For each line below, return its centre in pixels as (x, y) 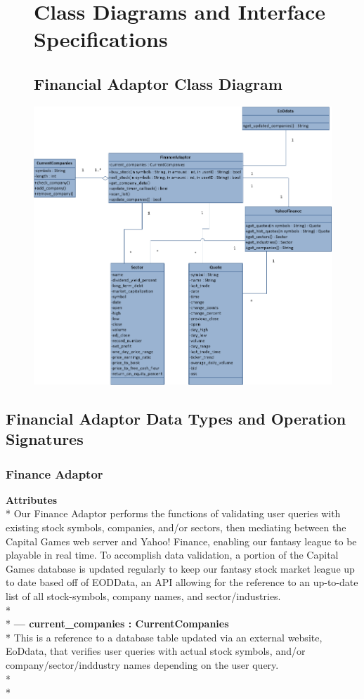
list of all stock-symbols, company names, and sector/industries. (143, 595)
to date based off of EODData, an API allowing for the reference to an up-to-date (182, 582)
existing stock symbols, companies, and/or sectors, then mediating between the (176, 527)
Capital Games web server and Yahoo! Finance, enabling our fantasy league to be (181, 541)
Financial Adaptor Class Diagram (158, 83)
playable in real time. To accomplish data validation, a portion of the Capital (172, 555)
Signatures (45, 439)
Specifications (101, 39)
